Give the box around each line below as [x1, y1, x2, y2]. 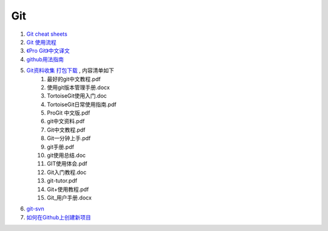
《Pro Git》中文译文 [26, 47, 70, 55]
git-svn [26, 205, 45, 212]
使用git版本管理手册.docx [47, 84, 110, 91]
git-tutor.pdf [47, 177, 78, 184]
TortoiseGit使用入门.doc [47, 92, 108, 99]
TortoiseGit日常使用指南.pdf [47, 101, 117, 108]
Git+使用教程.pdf [47, 186, 89, 193]
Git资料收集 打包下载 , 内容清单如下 [26, 67, 115, 74]
